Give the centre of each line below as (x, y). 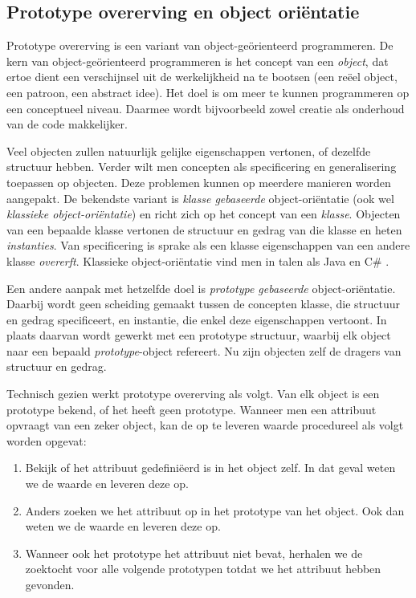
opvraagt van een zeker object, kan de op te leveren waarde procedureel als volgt (205, 425)
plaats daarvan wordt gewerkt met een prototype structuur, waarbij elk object (199, 335)
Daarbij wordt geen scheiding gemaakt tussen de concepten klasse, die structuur (204, 304)
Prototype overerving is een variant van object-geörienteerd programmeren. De (200, 45)
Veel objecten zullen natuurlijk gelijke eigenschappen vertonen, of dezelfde (189, 151)
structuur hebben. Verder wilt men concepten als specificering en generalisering (202, 167)
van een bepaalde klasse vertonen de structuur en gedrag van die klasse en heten (204, 229)
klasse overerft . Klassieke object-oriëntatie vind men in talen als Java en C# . (198, 260)
